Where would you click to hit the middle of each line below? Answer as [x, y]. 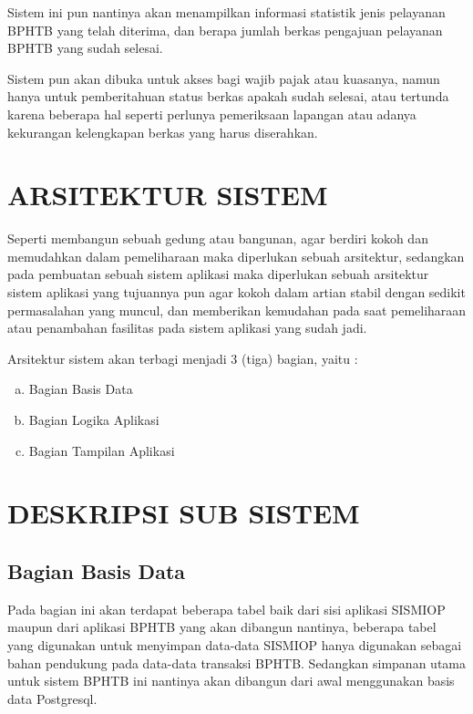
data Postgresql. [52, 698]
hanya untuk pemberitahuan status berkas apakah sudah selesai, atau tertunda [228, 96]
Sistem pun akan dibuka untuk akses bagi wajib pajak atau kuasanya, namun [224, 78]
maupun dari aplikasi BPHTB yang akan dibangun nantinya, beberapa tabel [222, 627]
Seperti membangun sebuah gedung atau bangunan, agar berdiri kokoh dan [218, 238]
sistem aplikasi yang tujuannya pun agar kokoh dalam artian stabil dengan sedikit [236, 292]
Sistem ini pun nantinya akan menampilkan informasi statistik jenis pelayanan [226, 12]
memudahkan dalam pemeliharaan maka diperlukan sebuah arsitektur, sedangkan [236, 256]
